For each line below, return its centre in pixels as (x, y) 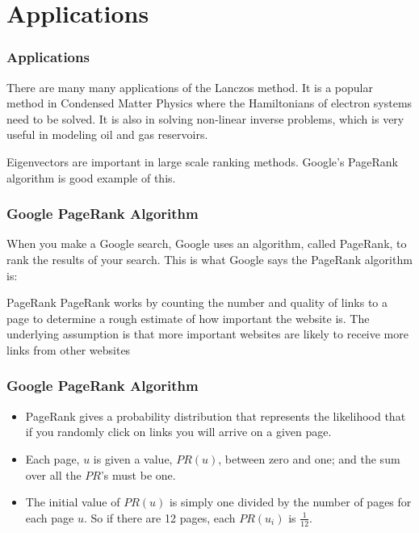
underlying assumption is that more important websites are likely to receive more (207, 334)
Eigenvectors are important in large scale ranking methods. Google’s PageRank (202, 161)
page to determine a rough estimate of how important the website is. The (188, 318)
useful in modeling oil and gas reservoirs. (107, 134)
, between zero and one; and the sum (309, 458)
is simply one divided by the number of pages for (290, 502)
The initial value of (73, 502)
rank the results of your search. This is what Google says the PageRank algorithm (209, 259)
